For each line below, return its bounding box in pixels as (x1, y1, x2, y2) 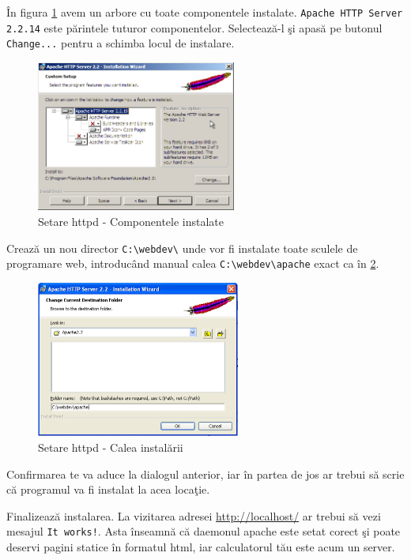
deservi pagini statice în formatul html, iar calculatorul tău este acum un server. (6, 538, 395, 554)
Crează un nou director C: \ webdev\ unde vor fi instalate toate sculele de (6, 239, 358, 256)
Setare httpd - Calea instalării (38, 438, 183, 455)
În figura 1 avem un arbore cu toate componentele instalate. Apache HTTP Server (6, 4, 403, 20)
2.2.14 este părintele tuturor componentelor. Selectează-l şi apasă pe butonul (6, 19, 383, 36)
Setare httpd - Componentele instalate (38, 212, 224, 229)
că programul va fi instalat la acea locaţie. (6, 481, 210, 498)
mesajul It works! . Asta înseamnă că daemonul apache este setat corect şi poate (6, 523, 401, 539)
